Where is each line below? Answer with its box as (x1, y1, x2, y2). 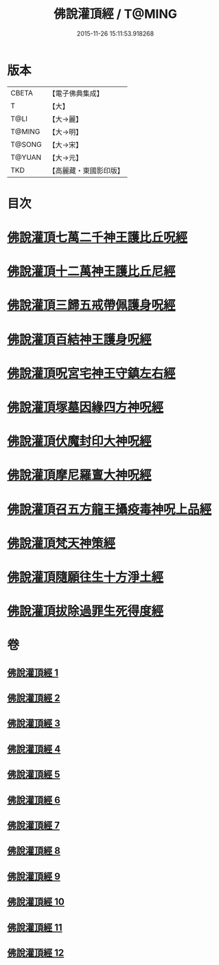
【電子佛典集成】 (48, 89, 104, 98)
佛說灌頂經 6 (7, 794, 60, 806)
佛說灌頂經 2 (7, 693, 60, 704)
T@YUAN (10, 152, 42, 162)
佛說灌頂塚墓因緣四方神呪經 (7, 399, 164, 415)
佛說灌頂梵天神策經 (7, 535, 116, 551)
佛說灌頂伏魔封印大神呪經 (7, 434, 152, 450)
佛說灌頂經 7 (7, 819, 60, 831)
